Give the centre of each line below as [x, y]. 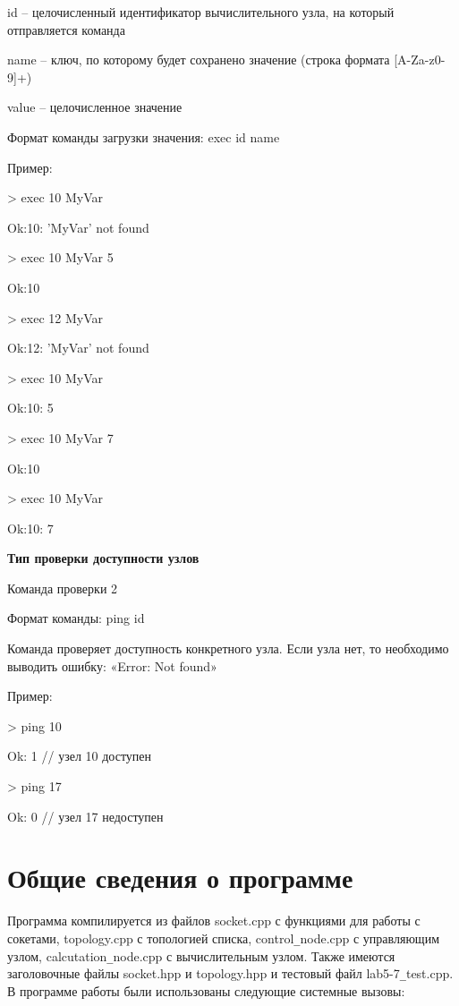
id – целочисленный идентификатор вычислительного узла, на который [201, 12]
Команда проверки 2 [63, 588]
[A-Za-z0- [420, 60]
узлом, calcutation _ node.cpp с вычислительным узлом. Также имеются [201, 955]
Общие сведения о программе [180, 878]
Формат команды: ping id [76, 618]
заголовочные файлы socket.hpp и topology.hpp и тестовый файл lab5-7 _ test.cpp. [230, 973]
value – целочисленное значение [95, 107]
